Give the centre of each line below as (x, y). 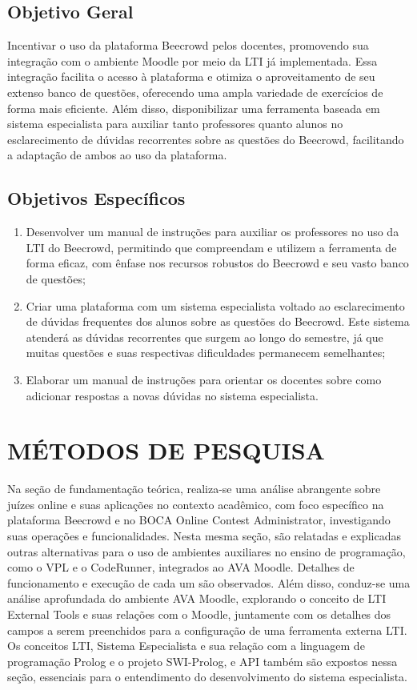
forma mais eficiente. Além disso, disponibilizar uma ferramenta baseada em (194, 108)
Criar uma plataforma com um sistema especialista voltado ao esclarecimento (215, 305)
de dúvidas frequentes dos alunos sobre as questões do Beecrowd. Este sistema (218, 321)
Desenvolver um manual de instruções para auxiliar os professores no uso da (213, 232)
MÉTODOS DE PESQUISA (166, 450)
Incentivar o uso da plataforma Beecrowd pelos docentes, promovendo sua (188, 45)
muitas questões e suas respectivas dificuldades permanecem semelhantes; (206, 353)
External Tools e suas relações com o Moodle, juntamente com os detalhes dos (199, 614)
